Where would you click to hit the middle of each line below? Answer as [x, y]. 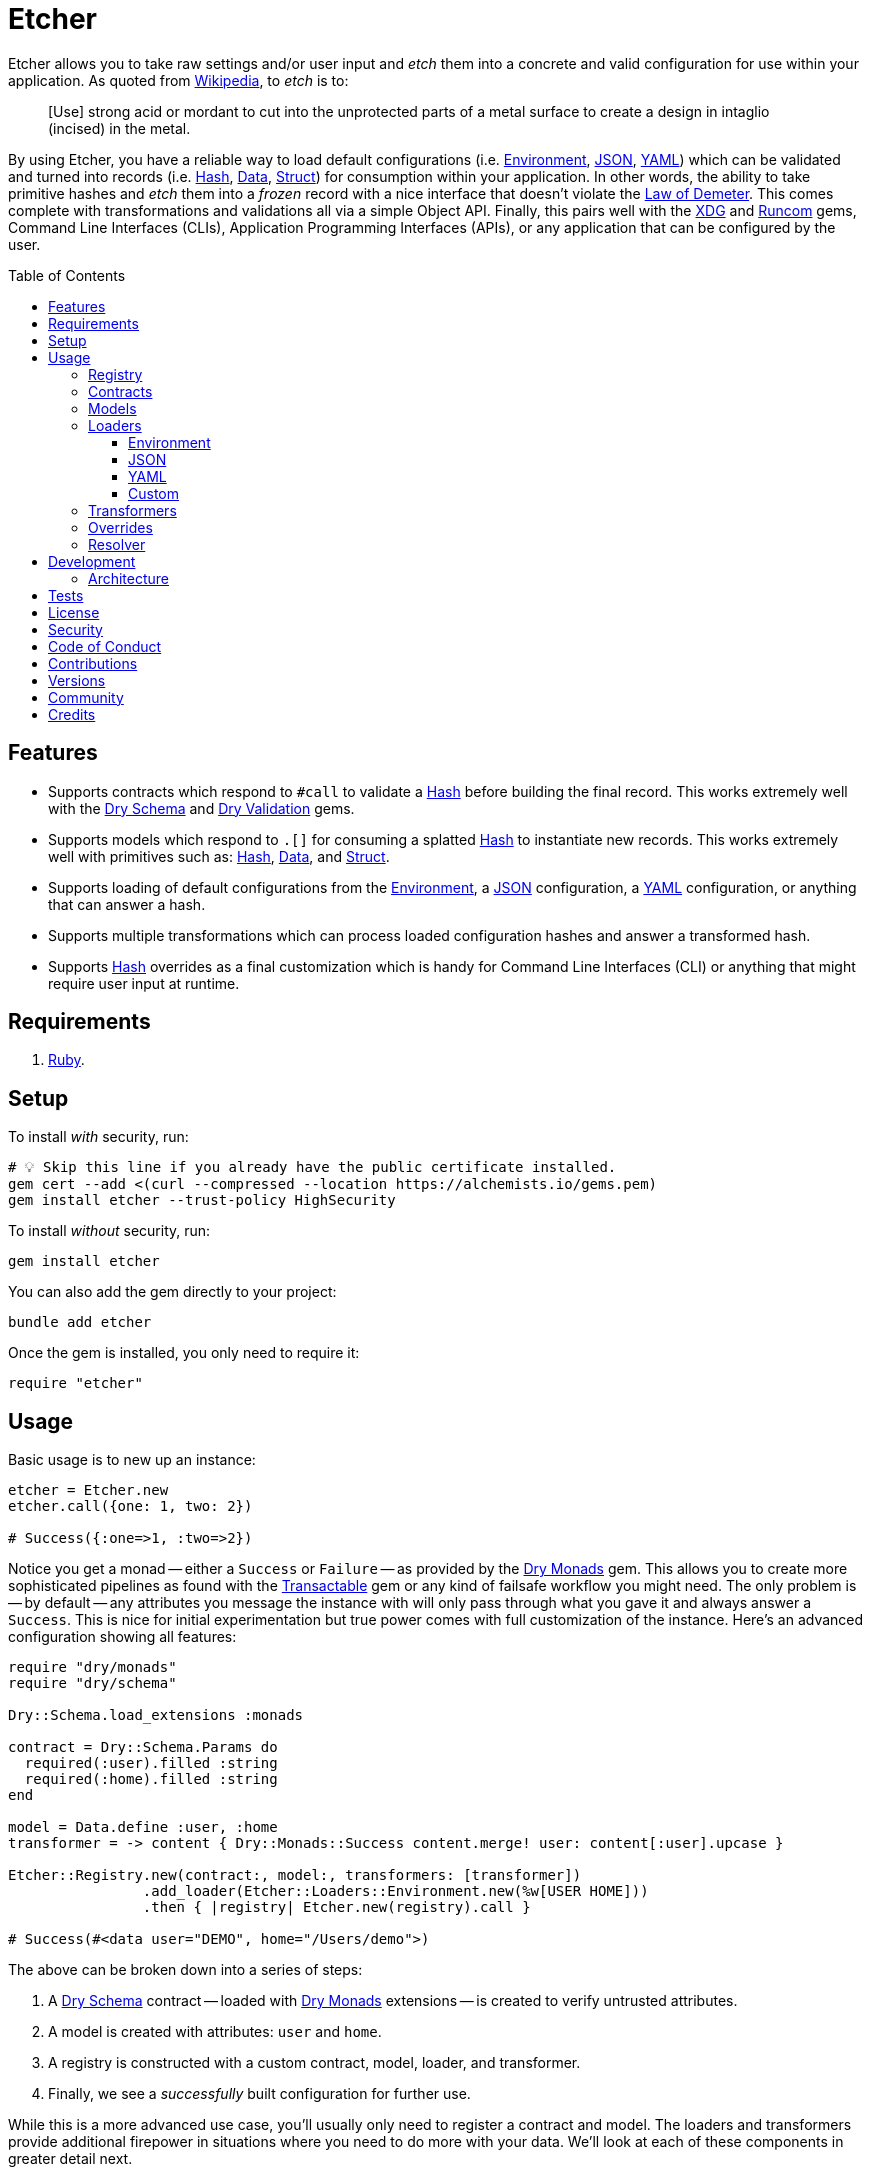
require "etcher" [75, 1383]
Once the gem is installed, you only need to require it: [184, 1353]
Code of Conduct [105, 646]
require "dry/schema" [92, 1683]
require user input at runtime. [144, 983]
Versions [77, 680]
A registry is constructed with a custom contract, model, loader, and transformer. [314, 2063]
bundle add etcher [80, 1322]
